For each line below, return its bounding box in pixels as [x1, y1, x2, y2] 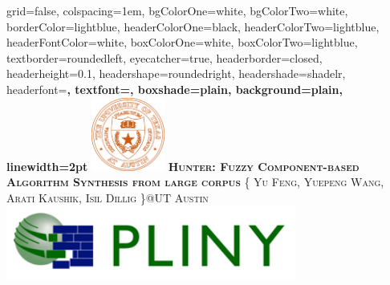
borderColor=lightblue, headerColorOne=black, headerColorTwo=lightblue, [6, 18, 380, 35]
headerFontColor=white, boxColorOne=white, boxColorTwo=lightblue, [6, 34, 358, 51]
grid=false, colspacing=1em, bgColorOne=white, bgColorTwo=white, [6, 2, 348, 18]
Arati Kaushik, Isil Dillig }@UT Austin [6, 189, 209, 206]
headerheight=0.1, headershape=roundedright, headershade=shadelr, [6, 65, 346, 82]
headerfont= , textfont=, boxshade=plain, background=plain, [6, 80, 343, 97]
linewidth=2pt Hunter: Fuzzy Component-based [6, 157, 360, 174]
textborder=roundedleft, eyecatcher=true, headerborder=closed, [6, 49, 323, 66]
